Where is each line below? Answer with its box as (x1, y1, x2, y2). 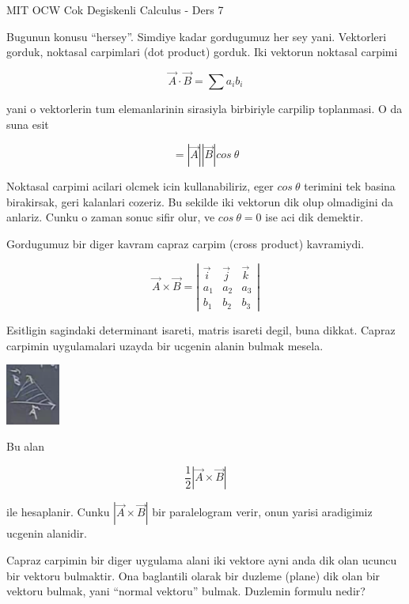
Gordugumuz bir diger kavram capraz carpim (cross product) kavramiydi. (6, 235, 365, 251)
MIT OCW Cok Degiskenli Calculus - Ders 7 (6, 2, 224, 17)
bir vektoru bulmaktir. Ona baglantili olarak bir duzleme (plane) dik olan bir (6, 567, 381, 583)
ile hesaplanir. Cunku (6, 504, 110, 520)
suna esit (6, 115, 49, 132)
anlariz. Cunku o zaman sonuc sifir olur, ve (6, 209, 215, 225)
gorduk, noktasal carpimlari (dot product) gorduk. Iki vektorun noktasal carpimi (6, 43, 398, 60)
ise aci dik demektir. (265, 209, 364, 225)
